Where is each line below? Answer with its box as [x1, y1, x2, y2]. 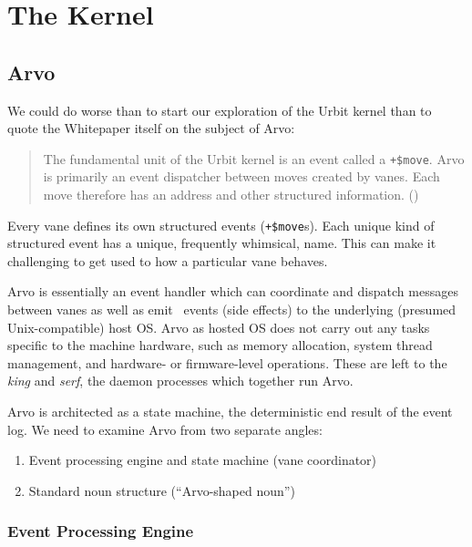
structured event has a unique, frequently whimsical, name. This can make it [7, 233, 436, 253]
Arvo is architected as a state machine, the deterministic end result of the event [7, 402, 453, 421]
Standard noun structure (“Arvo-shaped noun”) [28, 480, 295, 500]
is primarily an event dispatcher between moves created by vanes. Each [43, 167, 440, 186]
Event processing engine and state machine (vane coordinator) [28, 450, 377, 470]
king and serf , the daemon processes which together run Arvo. [7, 371, 354, 390]
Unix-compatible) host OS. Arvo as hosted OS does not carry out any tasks [7, 317, 430, 336]
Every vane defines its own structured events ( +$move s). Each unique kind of [7, 215, 435, 234]
